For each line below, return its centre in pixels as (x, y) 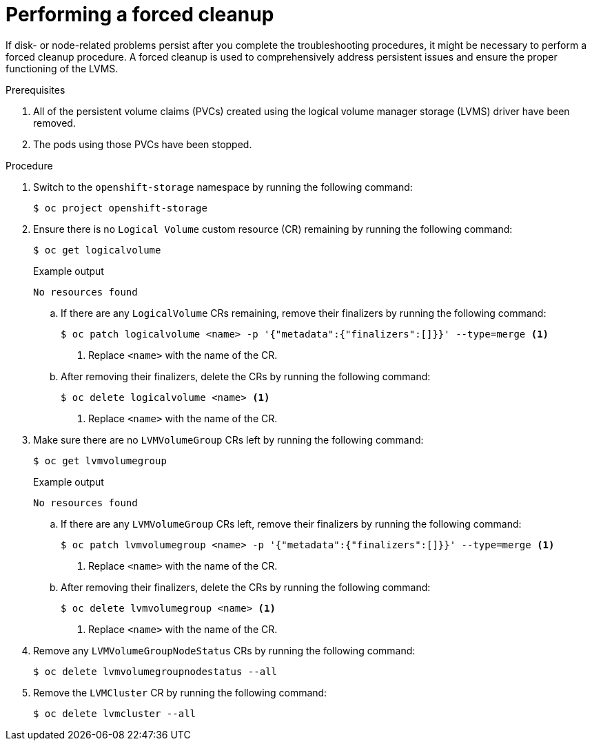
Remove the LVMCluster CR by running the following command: (180, 692)
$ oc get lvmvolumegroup (100, 460)
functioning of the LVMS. (62, 68)
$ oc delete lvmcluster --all (115, 713)
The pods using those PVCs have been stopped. (143, 144)
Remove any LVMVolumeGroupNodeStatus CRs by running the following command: (224, 650)
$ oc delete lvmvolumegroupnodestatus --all (155, 671)
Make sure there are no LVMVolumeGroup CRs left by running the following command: (228, 439)
